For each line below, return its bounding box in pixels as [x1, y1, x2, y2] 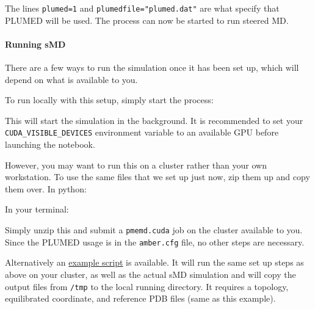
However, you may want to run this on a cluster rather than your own [5, 158, 267, 171]
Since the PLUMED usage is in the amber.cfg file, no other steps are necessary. [5, 235, 305, 248]
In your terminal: [5, 203, 69, 216]
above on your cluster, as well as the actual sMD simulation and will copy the [5, 267, 296, 280]
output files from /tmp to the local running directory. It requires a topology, [5, 280, 289, 293]
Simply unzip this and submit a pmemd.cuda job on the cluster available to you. [5, 224, 303, 236]
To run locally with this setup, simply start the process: [5, 93, 214, 106]
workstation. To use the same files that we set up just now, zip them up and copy [5, 170, 310, 183]
